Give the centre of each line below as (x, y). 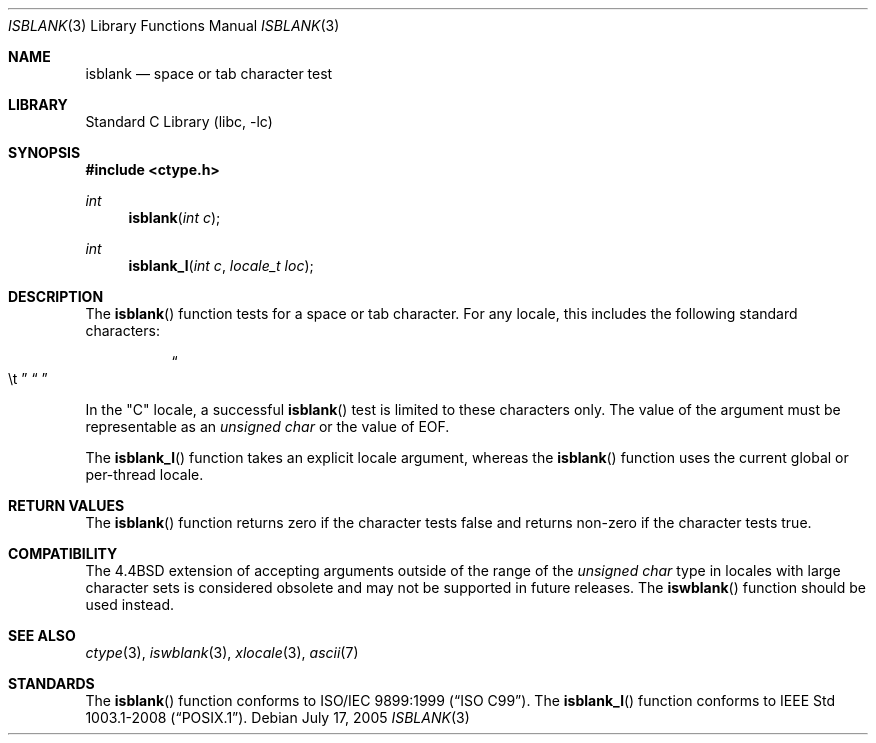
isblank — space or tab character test (209, 73)
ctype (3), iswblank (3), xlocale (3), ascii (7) (222, 652)
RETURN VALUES (66, 505)
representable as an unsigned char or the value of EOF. (267, 426)
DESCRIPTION (56, 296)
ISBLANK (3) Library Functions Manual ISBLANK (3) (174, 25)
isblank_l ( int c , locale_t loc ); (221, 265)
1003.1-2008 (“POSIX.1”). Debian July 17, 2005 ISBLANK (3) (277, 717)
